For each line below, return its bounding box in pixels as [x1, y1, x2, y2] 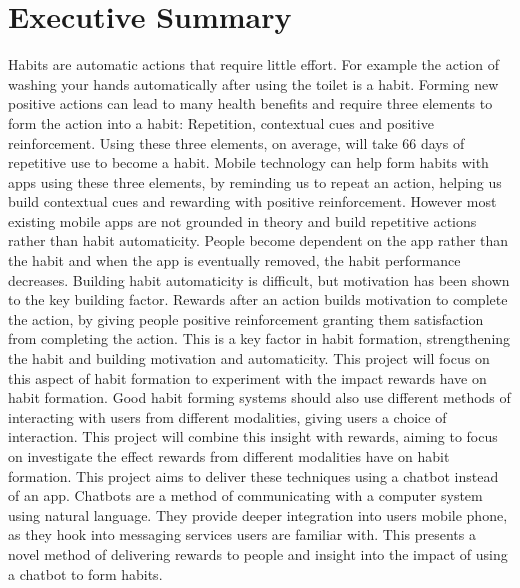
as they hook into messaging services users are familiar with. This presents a [8, 524, 476, 545]
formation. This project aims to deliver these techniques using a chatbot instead [8, 465, 499, 486]
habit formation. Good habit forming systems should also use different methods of [8, 387, 511, 408]
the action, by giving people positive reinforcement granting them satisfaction [8, 308, 484, 329]
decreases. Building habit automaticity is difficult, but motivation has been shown [8, 269, 510, 290]
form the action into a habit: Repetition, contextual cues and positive [8, 112, 434, 133]
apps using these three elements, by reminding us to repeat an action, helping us [8, 171, 502, 192]
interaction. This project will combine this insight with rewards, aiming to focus [8, 426, 498, 447]
